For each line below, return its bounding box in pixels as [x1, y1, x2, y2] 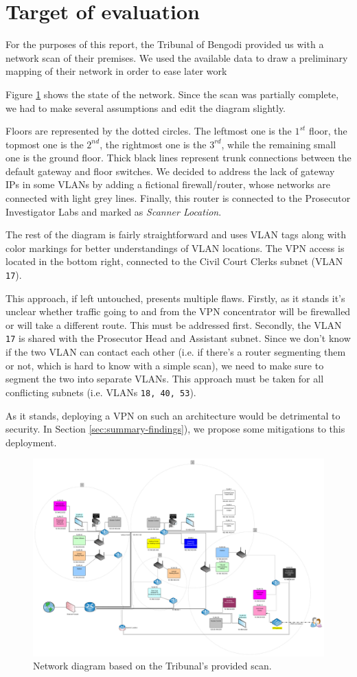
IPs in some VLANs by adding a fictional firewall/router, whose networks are [5, 177, 331, 192]
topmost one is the [5, 137, 84, 151]
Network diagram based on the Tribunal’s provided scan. [33, 658, 272, 673]
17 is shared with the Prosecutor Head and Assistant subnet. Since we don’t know [5, 331, 351, 345]
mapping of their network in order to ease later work [5, 64, 227, 78]
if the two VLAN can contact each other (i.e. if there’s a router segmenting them [5, 345, 346, 359]
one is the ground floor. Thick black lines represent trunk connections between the [5, 150, 352, 165]
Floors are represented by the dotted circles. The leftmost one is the [5, 124, 292, 138]
